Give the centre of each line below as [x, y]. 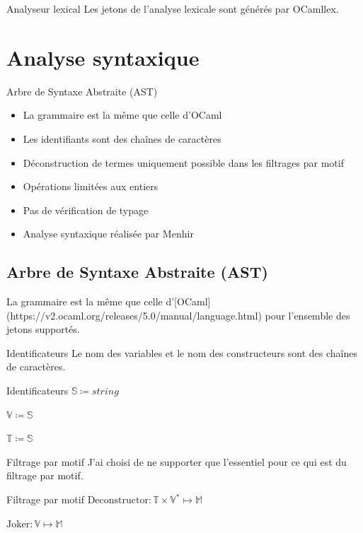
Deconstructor [118, 501]
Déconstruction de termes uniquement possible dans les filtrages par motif [183, 162]
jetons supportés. [43, 329]
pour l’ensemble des [307, 315]
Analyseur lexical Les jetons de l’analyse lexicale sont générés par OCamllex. [173, 8]
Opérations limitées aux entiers [91, 186]
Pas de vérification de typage [86, 210]
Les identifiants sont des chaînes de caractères [122, 138]
